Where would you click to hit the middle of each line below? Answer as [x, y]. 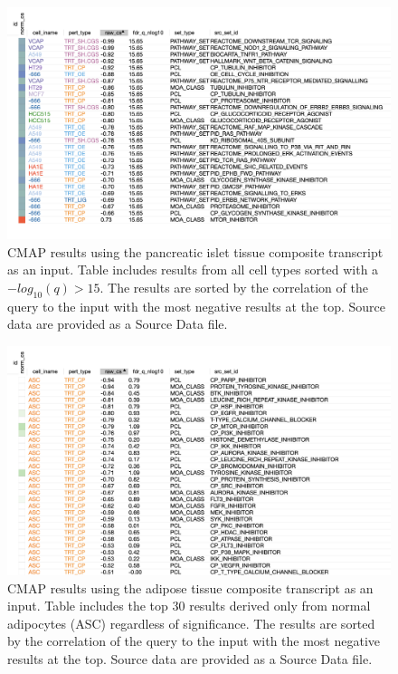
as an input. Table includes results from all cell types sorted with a [193, 270]
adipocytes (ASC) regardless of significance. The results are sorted [191, 623]
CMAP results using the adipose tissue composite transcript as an [190, 587]
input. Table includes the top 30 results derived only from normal [189, 606]
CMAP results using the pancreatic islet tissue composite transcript [195, 251]
